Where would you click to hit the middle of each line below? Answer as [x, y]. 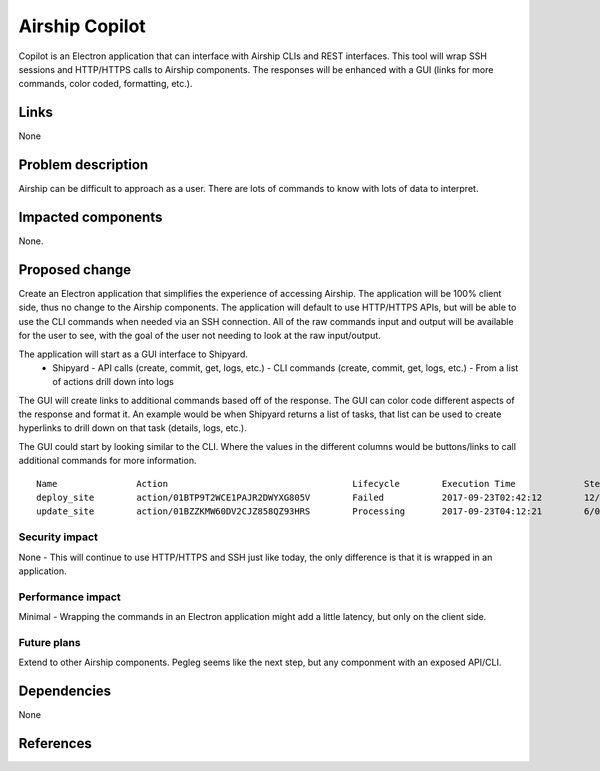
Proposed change [75, 269]
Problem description [83, 165]
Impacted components [90, 216]
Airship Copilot [82, 26]
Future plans [49, 642]
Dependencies [65, 691]
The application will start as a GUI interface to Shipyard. [133, 354]
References [55, 743]
